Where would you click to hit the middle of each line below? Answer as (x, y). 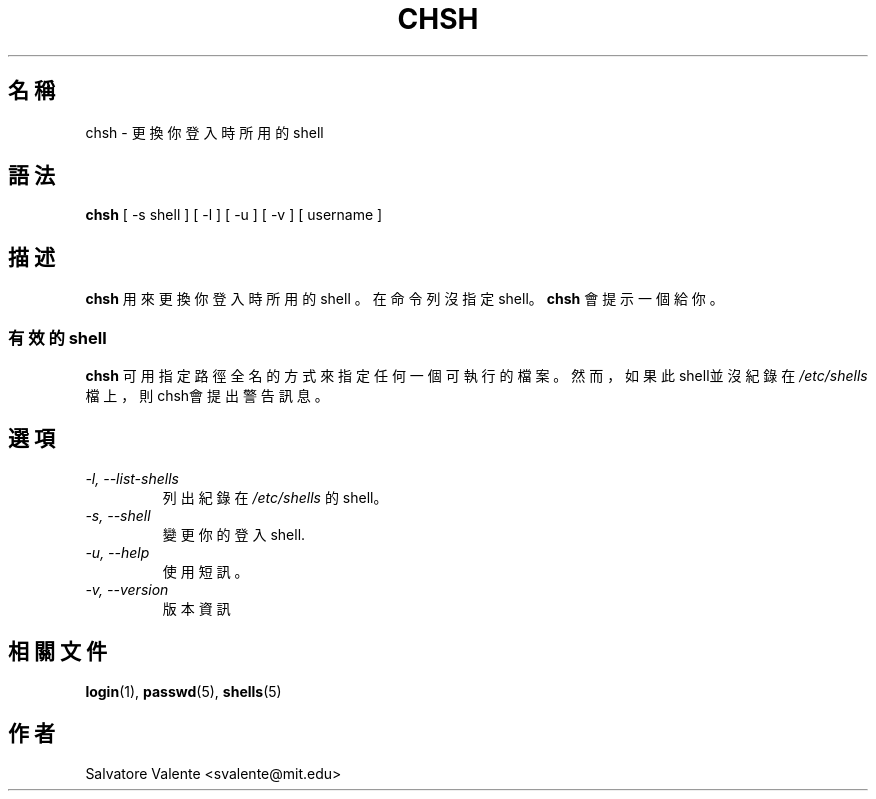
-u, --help (117, 552)
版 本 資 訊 (196, 608)
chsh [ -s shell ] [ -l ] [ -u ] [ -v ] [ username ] (234, 215)
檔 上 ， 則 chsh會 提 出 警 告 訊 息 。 (207, 396)
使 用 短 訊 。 (205, 571)
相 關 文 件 (57, 652)
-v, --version (127, 589)
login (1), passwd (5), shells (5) (183, 691)
